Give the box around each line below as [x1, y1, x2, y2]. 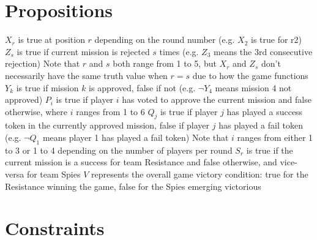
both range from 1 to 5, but [113, 57, 217, 70]
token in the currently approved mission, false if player [5, 119, 210, 132]
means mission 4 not [215, 81, 292, 94]
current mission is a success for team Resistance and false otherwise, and [5, 156, 277, 168]
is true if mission [16, 81, 79, 94]
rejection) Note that [5, 57, 80, 70]
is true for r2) [251, 33, 302, 46]
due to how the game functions [192, 69, 308, 81]
